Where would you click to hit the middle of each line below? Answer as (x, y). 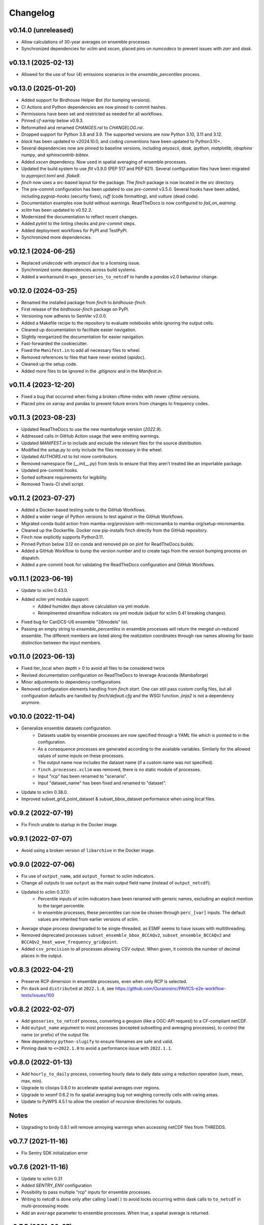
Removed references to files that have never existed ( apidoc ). (84, 357)
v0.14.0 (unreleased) (41, 30)
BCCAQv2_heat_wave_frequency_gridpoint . (70, 942)
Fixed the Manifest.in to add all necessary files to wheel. (81, 350)
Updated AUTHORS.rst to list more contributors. (70, 457)
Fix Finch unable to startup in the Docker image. (70, 825)
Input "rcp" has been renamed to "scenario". (82, 776)
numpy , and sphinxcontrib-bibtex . (55, 155)
